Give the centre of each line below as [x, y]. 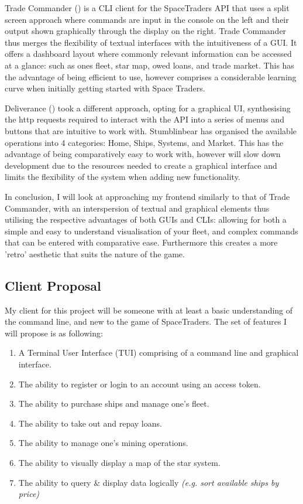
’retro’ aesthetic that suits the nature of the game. [95, 253]
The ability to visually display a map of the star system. [119, 463]
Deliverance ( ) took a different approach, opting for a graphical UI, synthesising [148, 108]
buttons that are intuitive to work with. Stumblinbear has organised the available [151, 130]
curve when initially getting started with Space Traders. [105, 88]
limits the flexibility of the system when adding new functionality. [123, 177]
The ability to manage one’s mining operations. [103, 443]
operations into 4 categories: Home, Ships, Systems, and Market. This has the [144, 142]
